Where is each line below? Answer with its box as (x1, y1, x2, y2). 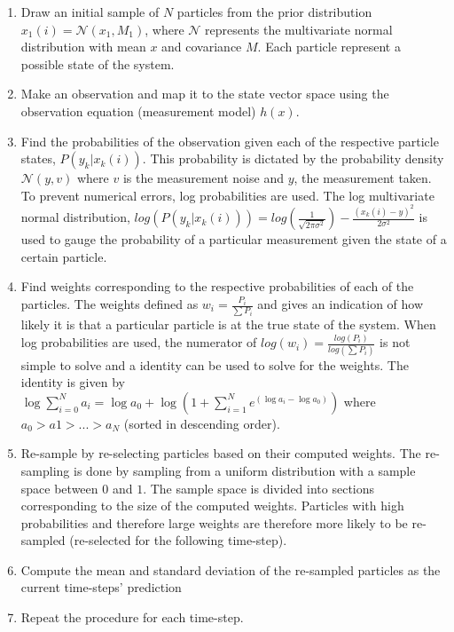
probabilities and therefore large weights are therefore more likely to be (20, 513, 408, 532)
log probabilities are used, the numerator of (20, 333, 257, 352)
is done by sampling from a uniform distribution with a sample (73, 461, 416, 479)
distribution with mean (20, 37, 146, 56)
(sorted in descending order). (123, 414, 280, 432)
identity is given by (20, 373, 125, 391)
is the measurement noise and (122, 169, 284, 187)
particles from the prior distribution (176, 3, 372, 20)
